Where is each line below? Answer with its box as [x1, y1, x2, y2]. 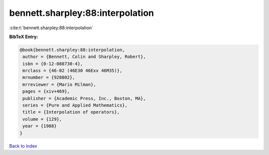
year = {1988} [22, 123, 57, 129]
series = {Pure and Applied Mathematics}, [22, 103, 128, 108]
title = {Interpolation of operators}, [22, 109, 120, 115]
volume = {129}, [22, 116, 62, 122]
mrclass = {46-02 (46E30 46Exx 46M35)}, [22, 68, 123, 74]
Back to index [9, 143, 37, 149]
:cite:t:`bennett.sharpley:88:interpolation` [9, 25, 94, 31]
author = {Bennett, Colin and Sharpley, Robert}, [22, 54, 146, 59]
